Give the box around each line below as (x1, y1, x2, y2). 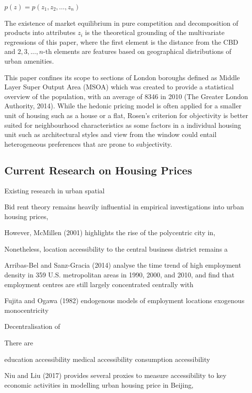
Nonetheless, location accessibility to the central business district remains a (4, 243, 228, 254)
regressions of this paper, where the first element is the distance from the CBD (4, 36, 238, 47)
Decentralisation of (4, 321, 61, 331)
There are (4, 338, 33, 348)
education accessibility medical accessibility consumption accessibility (4, 354, 210, 364)
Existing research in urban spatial (4, 185, 105, 195)
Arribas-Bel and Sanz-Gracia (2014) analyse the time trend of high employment (4, 260, 241, 270)
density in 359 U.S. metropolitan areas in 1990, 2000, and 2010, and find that (4, 270, 235, 280)
